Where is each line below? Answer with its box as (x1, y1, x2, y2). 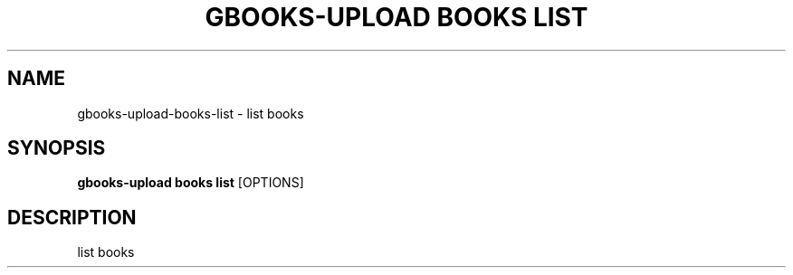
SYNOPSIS (7, 137, 106, 160)
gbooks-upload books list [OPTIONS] (77, 175, 304, 191)
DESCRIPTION (7, 205, 137, 229)
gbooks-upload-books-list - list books (77, 105, 304, 121)
